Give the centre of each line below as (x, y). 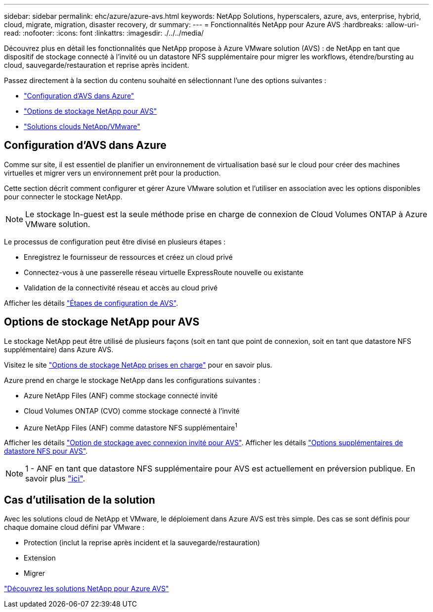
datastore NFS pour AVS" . (46, 451)
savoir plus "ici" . (55, 479)
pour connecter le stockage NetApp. (63, 196)
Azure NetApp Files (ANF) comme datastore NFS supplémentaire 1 (130, 427)
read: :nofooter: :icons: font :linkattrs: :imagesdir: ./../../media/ (104, 33)
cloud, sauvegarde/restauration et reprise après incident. (97, 65)
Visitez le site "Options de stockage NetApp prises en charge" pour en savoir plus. (138, 365)
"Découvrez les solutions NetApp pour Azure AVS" (87, 589)
